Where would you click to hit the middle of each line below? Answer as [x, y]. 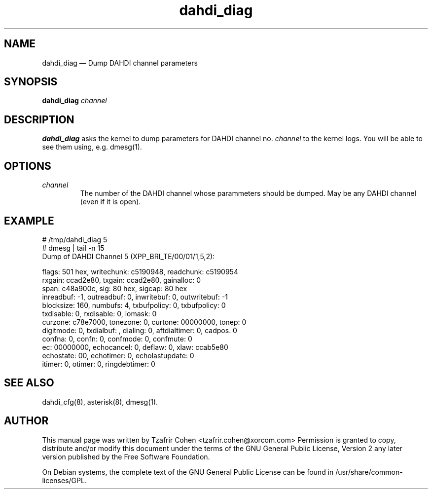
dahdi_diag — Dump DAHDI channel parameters [120, 63]
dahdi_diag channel [74, 101]
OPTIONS [28, 166]
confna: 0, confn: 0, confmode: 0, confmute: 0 [117, 339]
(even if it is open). [110, 202]
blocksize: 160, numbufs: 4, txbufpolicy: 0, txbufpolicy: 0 [134, 305]
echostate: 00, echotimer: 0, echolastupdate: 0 [118, 355]
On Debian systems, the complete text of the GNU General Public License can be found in [188, 472]
